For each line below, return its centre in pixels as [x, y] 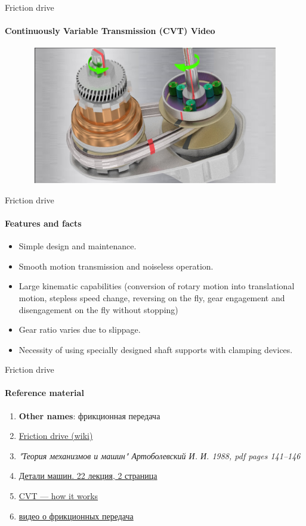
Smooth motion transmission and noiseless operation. [116, 266]
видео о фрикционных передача [76, 516]
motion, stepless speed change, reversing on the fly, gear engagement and [152, 297]
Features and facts [43, 223]
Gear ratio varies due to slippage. [80, 329]
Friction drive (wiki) [56, 436]
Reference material [44, 393]
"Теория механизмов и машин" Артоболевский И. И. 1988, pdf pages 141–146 [160, 455]
